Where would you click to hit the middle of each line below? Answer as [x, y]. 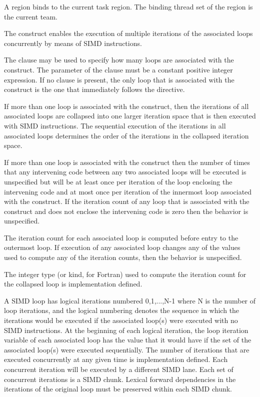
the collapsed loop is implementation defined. [73, 284]
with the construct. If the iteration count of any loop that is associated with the [127, 201]
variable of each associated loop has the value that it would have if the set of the [128, 340]
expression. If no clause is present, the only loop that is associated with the [119, 79]
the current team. [31, 16]
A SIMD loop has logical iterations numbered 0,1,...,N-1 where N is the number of [130, 300]
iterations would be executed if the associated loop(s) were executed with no [121, 320]
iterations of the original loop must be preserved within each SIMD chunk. [118, 389]
